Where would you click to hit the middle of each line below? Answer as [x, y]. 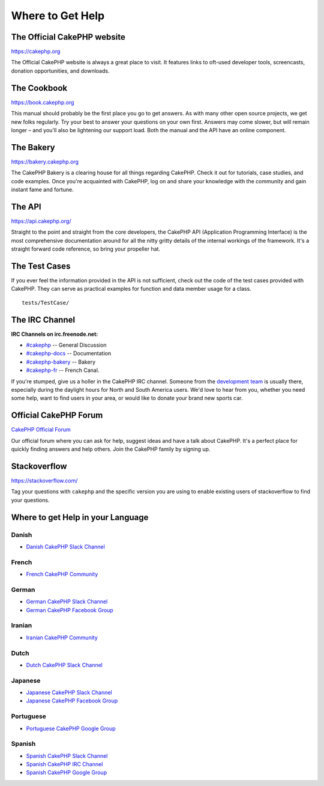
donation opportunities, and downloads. [60, 71]
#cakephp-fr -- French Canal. [63, 370]
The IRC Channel [43, 319]
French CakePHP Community [62, 574]
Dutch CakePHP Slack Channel [64, 665]
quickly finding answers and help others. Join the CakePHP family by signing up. [111, 449]
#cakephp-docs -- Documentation [68, 353]
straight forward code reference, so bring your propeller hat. [86, 249]
